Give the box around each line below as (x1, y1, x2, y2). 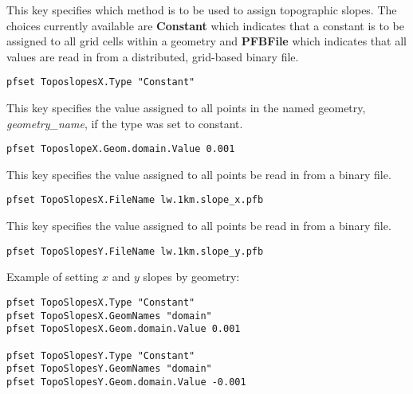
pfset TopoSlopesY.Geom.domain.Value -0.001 (6, 376, 246, 388)
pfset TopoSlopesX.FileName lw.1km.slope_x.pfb (6, 194, 264, 206)
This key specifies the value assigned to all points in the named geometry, (6, 99, 366, 116)
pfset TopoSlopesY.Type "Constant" (6, 349, 195, 361)
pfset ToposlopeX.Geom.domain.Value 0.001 (6, 143, 235, 155)
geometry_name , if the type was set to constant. (6, 115, 243, 131)
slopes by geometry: (143, 268, 240, 285)
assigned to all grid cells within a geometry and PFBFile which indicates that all (6, 33, 407, 49)
